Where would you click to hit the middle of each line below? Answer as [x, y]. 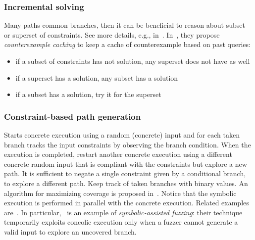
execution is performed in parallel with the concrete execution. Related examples [127, 203]
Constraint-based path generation [73, 116]
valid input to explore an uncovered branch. [70, 231]
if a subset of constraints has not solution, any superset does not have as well [133, 61]
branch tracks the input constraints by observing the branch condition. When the [127, 144]
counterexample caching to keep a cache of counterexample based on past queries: [127, 44]
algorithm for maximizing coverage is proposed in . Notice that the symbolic [120, 193]
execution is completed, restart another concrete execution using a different [118, 154]
